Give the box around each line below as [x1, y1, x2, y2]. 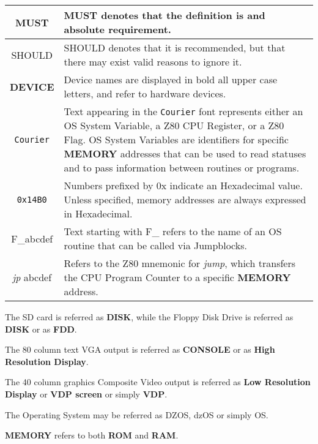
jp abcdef [12, 270, 52, 284]
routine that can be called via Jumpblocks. [64, 238, 247, 252]
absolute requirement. [64, 22, 171, 36]
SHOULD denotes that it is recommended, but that [64, 40, 286, 55]
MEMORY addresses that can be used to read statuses [64, 146, 306, 160]
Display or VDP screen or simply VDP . [5, 387, 168, 400]
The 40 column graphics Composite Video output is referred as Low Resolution [5, 375, 311, 388]
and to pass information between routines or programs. [64, 160, 300, 175]
